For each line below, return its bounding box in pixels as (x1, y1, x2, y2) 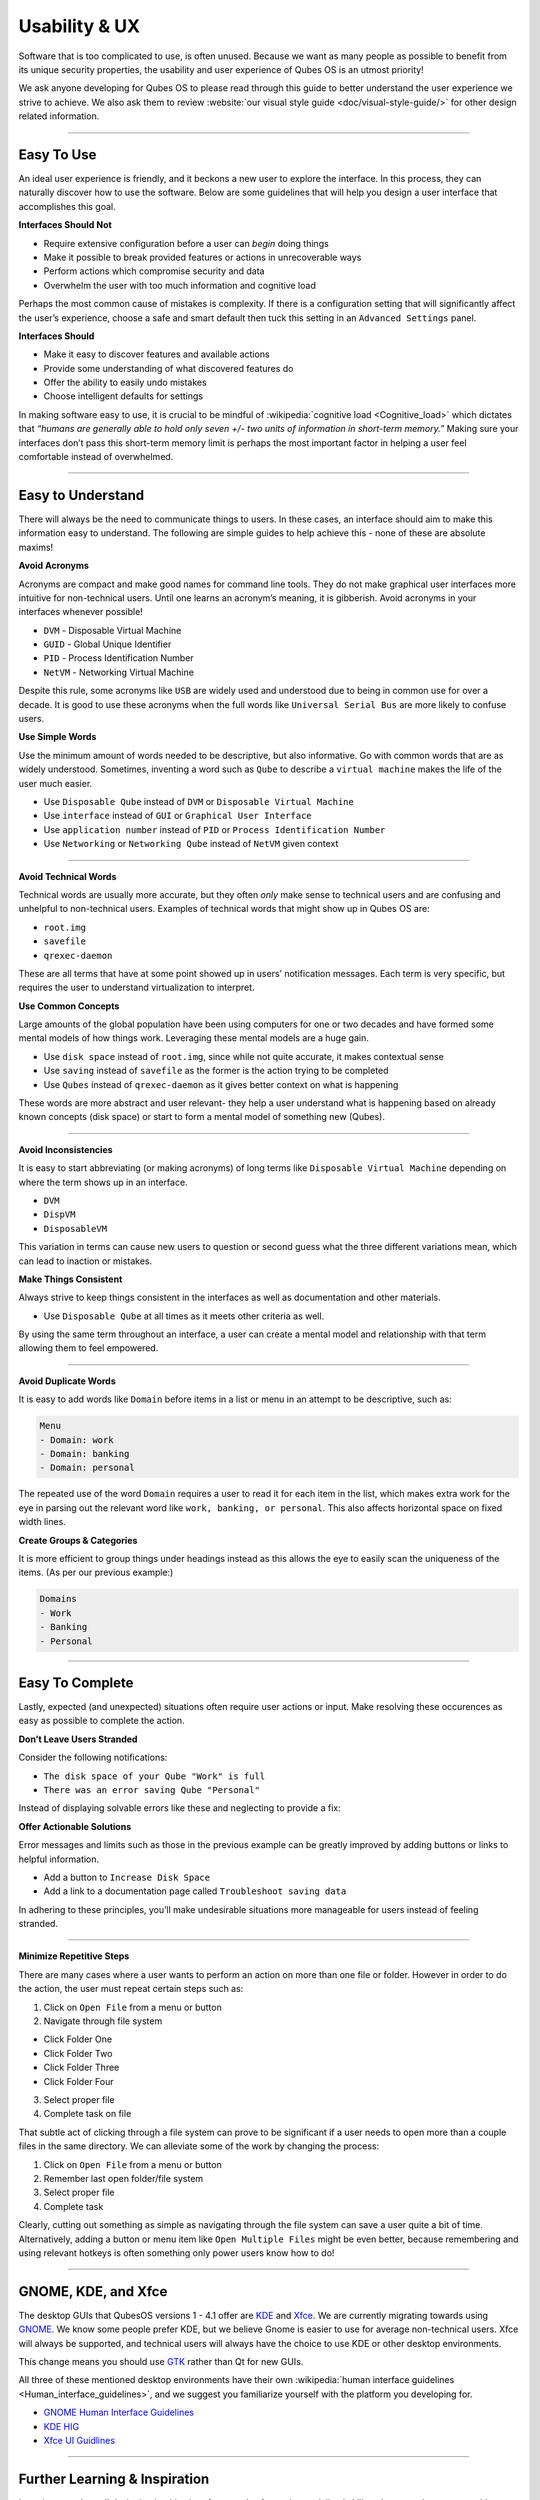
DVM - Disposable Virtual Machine (43, 624, 182, 636)
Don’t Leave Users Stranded (18, 1733, 138, 1745)
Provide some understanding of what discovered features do (43, 362, 294, 374)
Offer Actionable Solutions (18, 1820, 132, 1832)
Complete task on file (43, 2108, 132, 2120)
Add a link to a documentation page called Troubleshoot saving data (43, 1885, 347, 1897)
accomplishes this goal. (18, 200, 117, 212)
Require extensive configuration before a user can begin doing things (43, 237, 329, 249)
